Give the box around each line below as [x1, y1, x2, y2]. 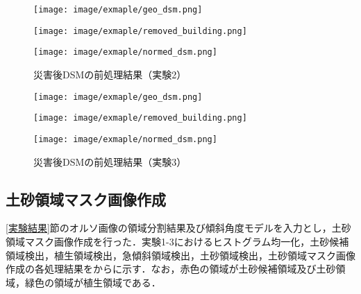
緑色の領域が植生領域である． [24, 275, 161, 289]
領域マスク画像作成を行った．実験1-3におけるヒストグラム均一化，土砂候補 [6, 234, 349, 248]
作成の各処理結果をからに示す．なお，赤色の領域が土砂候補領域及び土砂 [6, 261, 336, 276]
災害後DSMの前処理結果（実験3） [33, 154, 187, 168]
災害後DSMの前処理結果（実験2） [33, 67, 187, 81]
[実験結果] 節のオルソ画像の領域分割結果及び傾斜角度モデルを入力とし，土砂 [6, 220, 351, 235]
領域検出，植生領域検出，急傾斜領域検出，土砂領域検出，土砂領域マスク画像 [6, 248, 355, 262]
